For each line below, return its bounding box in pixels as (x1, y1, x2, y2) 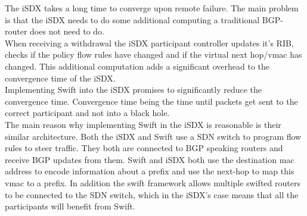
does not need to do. (30, 25, 104, 37)
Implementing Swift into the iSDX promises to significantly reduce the (5, 83, 262, 96)
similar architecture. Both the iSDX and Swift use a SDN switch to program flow (5, 130, 302, 142)
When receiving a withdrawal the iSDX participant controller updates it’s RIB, (5, 36, 294, 49)
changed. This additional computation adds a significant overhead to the (5, 60, 270, 72)
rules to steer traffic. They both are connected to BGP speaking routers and (5, 142, 283, 154)
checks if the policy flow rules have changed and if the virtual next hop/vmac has (5, 48, 302, 61)
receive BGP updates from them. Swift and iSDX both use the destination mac (5, 153, 294, 165)
